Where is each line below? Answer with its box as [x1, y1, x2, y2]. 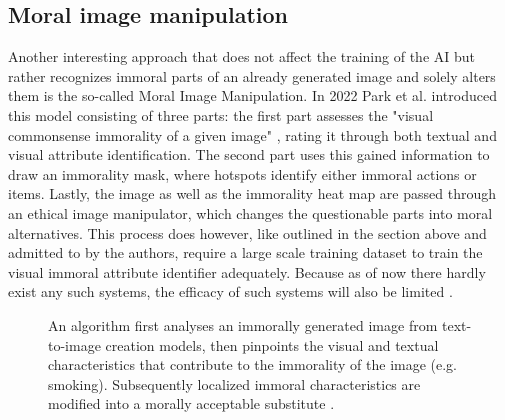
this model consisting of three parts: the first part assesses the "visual [8, 104, 434, 125]
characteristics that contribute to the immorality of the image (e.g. [48, 354, 458, 375]
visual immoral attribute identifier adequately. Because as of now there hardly [8, 261, 486, 282]
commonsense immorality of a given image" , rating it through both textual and [8, 124, 497, 145]
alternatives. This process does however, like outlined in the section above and [8, 222, 487, 243]
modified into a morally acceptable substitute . [48, 393, 335, 414]
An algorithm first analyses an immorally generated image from [48, 314, 438, 335]
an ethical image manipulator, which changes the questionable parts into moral [8, 202, 493, 223]
